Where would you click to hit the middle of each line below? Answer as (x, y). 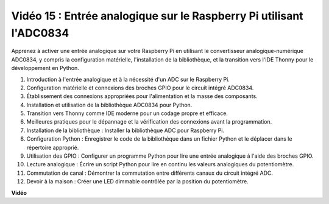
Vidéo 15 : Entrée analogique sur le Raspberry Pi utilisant (157, 16)
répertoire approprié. (53, 147)
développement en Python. (45, 68)
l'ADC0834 (40, 33)
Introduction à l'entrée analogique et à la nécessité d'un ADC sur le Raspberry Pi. (128, 79)
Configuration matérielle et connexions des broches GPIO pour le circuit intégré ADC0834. (140, 88)
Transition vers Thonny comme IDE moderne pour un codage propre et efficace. (127, 113)
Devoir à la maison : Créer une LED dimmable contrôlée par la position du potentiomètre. (138, 181)
